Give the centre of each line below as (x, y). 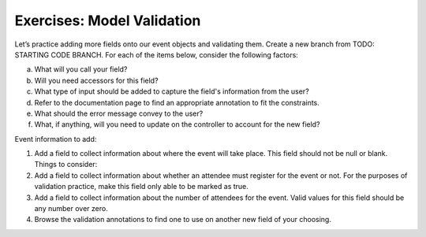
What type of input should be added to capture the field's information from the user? (172, 91)
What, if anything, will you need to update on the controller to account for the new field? (177, 124)
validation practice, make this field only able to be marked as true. (141, 187)
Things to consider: (66, 165)
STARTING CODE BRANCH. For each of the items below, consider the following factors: (157, 54)
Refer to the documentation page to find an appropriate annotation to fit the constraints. (177, 102)
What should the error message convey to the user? (119, 113)
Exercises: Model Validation (108, 20)
